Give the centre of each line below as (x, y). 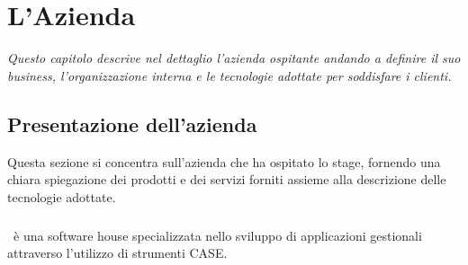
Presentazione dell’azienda (132, 124)
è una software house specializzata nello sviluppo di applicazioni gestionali (217, 235)
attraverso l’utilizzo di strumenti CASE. (117, 253)
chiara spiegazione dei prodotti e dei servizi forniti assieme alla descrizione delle (227, 179)
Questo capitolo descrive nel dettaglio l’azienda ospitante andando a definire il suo (234, 58)
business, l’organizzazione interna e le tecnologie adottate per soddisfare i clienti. (229, 75)
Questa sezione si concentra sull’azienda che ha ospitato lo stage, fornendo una (224, 161)
